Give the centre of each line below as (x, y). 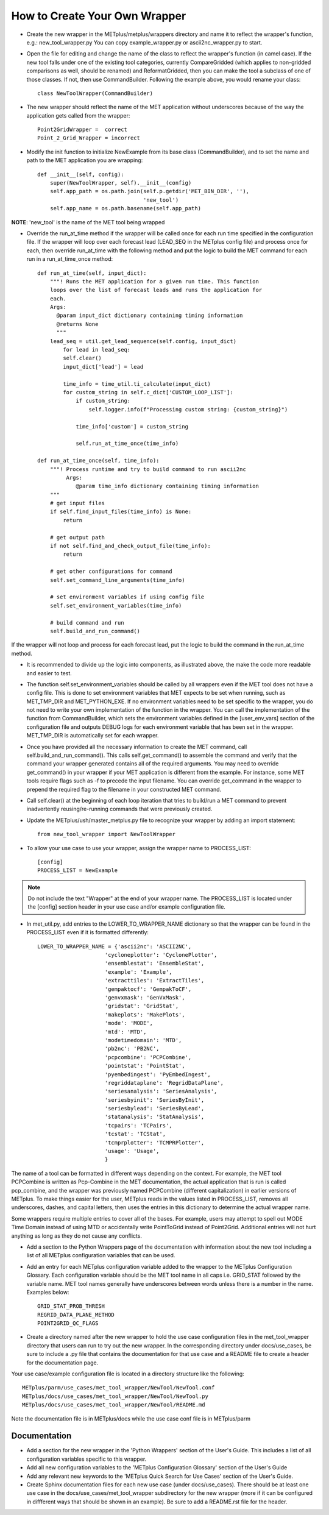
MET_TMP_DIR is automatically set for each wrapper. (93, 736)
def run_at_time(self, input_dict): (92, 273)
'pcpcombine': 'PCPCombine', (148, 1057)
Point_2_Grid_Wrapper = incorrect (89, 138)
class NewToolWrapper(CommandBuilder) (95, 93)
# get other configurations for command (111, 572)
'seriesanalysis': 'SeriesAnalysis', (161, 1091)
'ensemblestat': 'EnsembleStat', (154, 963)
